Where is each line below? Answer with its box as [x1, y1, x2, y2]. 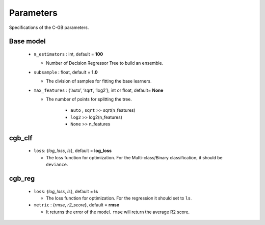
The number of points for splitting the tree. [46, 96, 132, 102]
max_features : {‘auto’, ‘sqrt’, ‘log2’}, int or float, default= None [33, 87, 164, 93]
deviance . [46, 162, 68, 168]
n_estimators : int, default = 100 [33, 51, 103, 57]
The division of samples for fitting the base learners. [46, 78, 152, 84]
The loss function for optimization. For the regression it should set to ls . [46, 195, 192, 201]
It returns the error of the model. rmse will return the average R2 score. [46, 209, 190, 215]
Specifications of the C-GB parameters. [9, 25, 89, 30]
